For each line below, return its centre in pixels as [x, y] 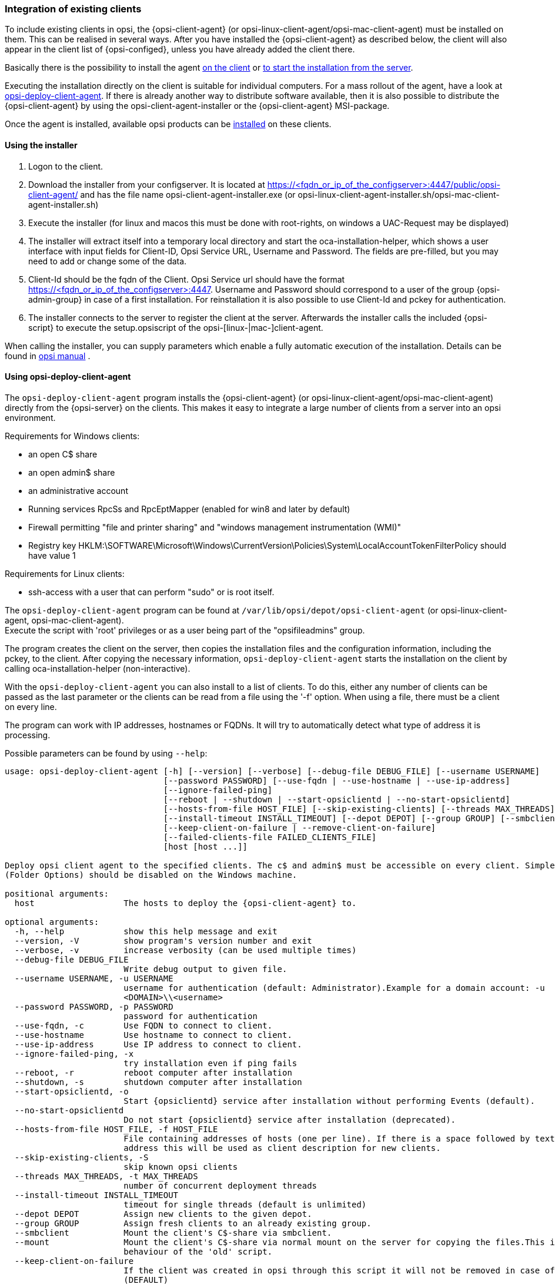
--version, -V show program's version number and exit [163, 940]
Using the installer [41, 145]
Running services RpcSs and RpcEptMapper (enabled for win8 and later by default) [189, 509]
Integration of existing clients [73, 9]
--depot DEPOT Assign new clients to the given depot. [163, 1214]
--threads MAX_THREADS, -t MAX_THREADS [106, 1176]
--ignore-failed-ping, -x [74, 1054]
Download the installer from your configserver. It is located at [147, 184]
